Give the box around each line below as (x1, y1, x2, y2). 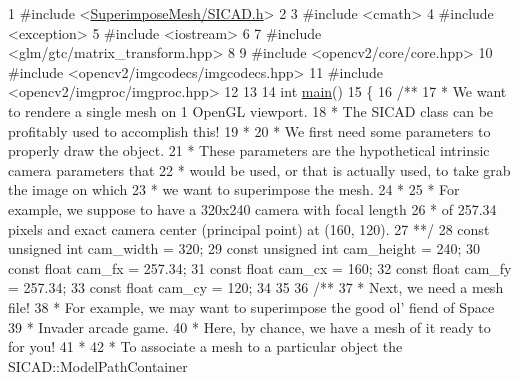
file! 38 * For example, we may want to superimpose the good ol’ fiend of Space (8, 296, 495, 317)
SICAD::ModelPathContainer (8, 355, 188, 376)
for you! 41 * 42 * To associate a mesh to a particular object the (8, 336, 403, 357)
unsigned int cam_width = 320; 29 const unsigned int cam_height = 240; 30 (8, 238, 481, 259)
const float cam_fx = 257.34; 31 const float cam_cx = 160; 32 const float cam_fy (8, 257, 512, 278)
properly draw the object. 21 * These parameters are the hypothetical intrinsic (8, 140, 490, 161)
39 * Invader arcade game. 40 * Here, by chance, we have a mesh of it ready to (8, 316, 491, 337)
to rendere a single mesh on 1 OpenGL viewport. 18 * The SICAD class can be (8, 100, 494, 121)
